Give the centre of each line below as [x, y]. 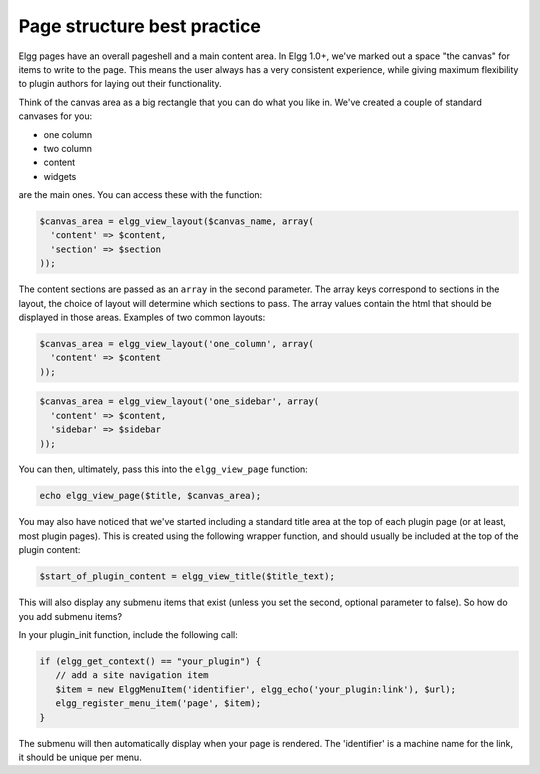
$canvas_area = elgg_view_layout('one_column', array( [176, 343]
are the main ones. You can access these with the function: [140, 195]
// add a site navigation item [132, 675]
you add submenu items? [70, 616]
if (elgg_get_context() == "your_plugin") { [150, 661]
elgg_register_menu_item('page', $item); [158, 703]
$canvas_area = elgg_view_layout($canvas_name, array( [176, 221]
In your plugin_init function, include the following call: [128, 634]
